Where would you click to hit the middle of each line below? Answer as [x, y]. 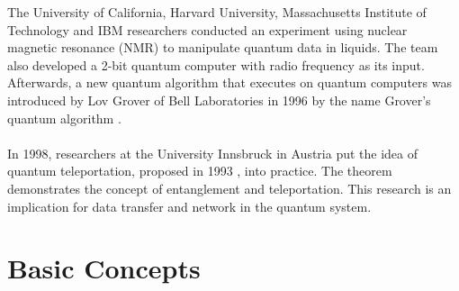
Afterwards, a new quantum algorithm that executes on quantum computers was [229, 82]
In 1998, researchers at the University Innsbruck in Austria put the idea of [213, 153]
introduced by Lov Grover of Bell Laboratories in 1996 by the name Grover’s [219, 100]
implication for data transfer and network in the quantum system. [189, 206]
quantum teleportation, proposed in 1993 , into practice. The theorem [200, 171]
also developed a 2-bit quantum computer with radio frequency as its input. [216, 64]
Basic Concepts [104, 268]
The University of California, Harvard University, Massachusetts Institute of [217, 12]
